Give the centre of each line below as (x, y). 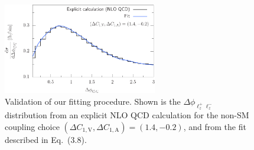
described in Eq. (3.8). (46, 139)
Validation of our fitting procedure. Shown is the (93, 101)
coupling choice (32, 126)
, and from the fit (215, 126)
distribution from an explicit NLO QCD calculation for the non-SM (127, 115)
